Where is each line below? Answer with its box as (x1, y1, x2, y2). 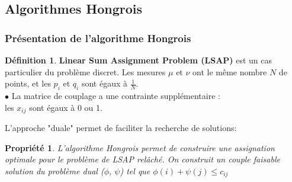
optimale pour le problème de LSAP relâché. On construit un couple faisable (5, 153, 280, 165)
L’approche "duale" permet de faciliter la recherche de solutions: (5, 122, 237, 134)
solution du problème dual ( (5, 164, 104, 177)
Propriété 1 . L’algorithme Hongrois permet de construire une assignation (5, 141, 275, 154)
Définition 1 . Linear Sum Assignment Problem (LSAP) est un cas (5, 54, 272, 66)
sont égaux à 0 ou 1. (29, 101, 102, 113)
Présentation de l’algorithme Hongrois (5, 30, 191, 45)
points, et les (5, 77, 51, 90)
